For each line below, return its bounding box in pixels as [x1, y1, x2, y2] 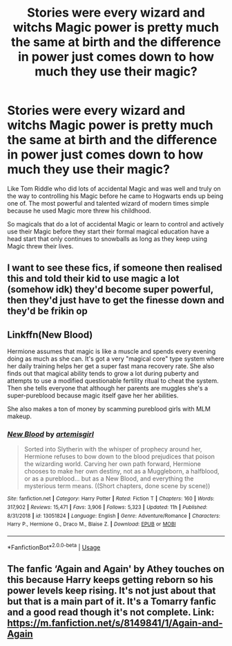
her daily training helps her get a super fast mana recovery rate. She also [7, 362, 215, 370]
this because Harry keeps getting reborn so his [7, 574, 214, 586]
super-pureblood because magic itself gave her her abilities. [7, 391, 179, 400]
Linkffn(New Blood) [7, 329, 93, 341]
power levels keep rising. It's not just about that [7, 585, 216, 597]
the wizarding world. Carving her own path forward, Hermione [23, 460, 202, 468]
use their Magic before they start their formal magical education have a [7, 227, 209, 235]
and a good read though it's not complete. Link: [7, 607, 215, 618]
